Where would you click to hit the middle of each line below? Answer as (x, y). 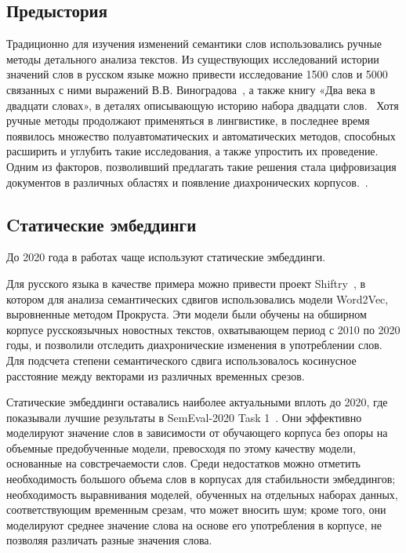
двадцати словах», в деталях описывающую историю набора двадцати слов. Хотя (203, 105)
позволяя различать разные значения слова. (109, 540)
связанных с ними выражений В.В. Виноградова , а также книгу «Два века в (191, 89)
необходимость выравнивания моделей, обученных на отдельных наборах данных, (202, 494)
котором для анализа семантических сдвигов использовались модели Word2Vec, (198, 298)
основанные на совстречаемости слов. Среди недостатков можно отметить (183, 463)
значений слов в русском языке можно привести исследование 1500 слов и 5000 (197, 74)
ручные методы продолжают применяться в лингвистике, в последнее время (188, 120)
